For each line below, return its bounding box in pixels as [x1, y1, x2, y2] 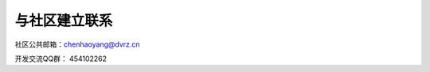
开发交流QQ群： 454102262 [14, 54, 107, 63]
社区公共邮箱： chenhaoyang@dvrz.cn [14, 40, 140, 49]
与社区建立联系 [14, 12, 113, 29]
